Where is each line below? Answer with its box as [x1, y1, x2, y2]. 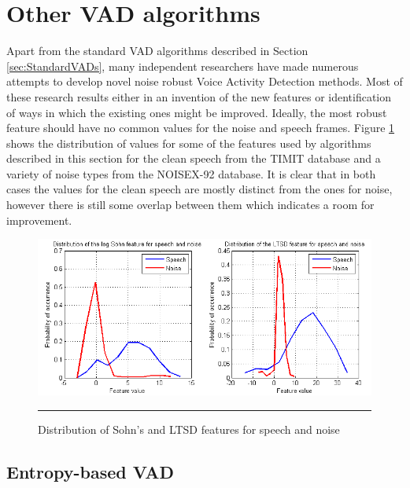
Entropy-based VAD [6, 459, 175, 483]
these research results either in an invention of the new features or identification [6, 88, 392, 105]
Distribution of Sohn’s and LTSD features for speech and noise [38, 420, 340, 437]
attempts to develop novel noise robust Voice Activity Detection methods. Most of [6, 73, 403, 90]
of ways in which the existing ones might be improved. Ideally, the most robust [6, 104, 387, 120]
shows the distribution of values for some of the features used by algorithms [6, 134, 371, 151]
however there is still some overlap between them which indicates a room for [6, 196, 375, 213]
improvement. [6, 211, 72, 228]
